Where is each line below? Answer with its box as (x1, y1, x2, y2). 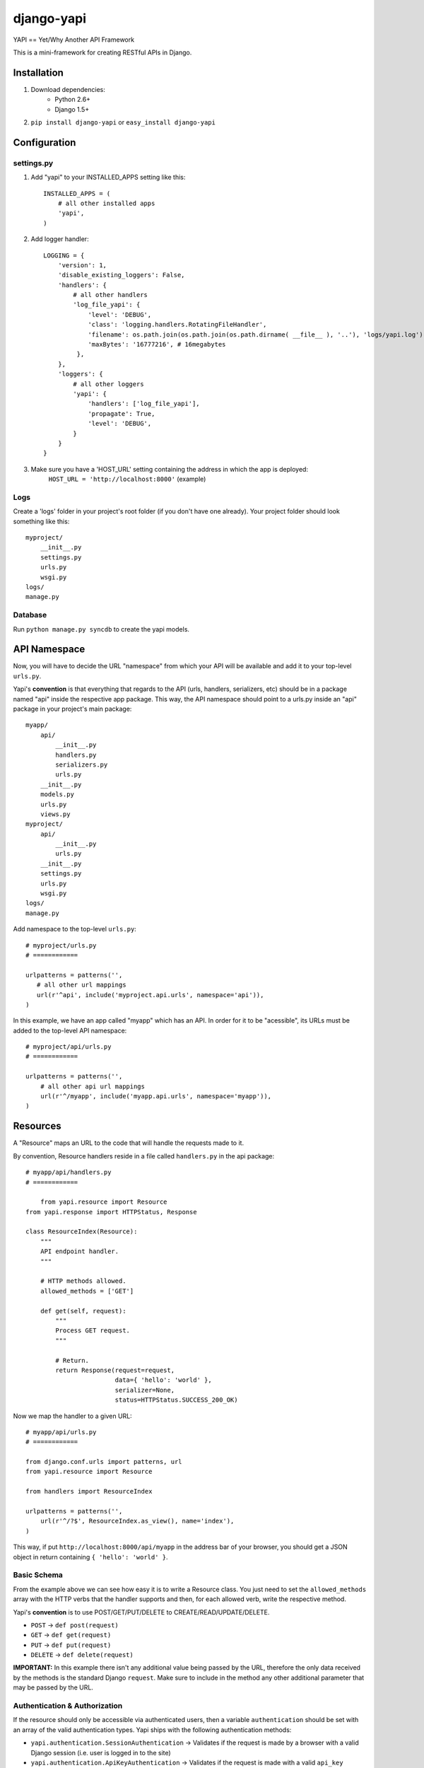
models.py (40, 791, 74, 798)
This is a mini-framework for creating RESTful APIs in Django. (13, 48, 192, 57)
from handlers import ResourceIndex (25, 1487, 153, 1496)
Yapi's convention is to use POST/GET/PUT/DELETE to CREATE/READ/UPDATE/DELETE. (13, 1607, 270, 1616)
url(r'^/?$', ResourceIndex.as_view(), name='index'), (40, 1517, 235, 1525)
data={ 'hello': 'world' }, (114, 1376, 212, 1384)
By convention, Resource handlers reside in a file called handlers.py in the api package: (13, 1151, 275, 1160)
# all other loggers (73, 380, 144, 388)
